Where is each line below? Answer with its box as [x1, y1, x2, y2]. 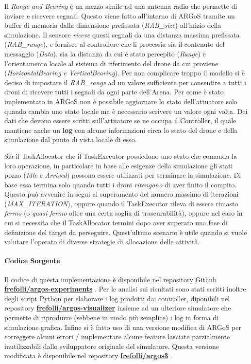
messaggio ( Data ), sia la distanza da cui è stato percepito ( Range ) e [4, 48, 206, 58]
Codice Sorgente [4, 255, 60, 266]
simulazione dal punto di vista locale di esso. [4, 134, 137, 145]
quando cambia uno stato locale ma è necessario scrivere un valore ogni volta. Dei [4, 106, 248, 116]
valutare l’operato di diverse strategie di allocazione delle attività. [4, 237, 200, 247]
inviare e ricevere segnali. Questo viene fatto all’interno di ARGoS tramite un [4, 10, 235, 20]
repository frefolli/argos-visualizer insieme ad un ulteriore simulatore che [4, 303, 231, 313]
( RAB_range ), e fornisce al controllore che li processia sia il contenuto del [4, 39, 225, 49]
